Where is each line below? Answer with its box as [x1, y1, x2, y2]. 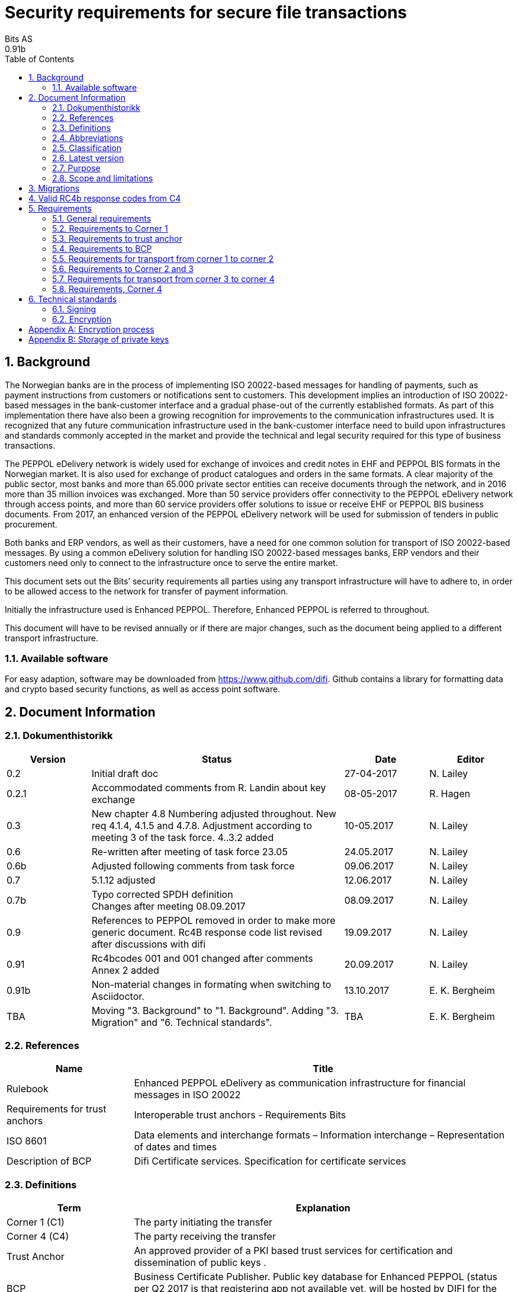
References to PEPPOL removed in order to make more [91, 914, 336, 926]
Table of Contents [5, 53, 75, 64]
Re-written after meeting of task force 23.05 [91, 845, 288, 858]
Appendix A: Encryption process [28, 324, 155, 334]
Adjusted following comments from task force [91, 859, 295, 872]
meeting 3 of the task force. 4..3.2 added [91, 831, 274, 843]
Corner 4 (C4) [7, 1230, 69, 1243]
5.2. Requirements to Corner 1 [52, 223, 168, 234]
